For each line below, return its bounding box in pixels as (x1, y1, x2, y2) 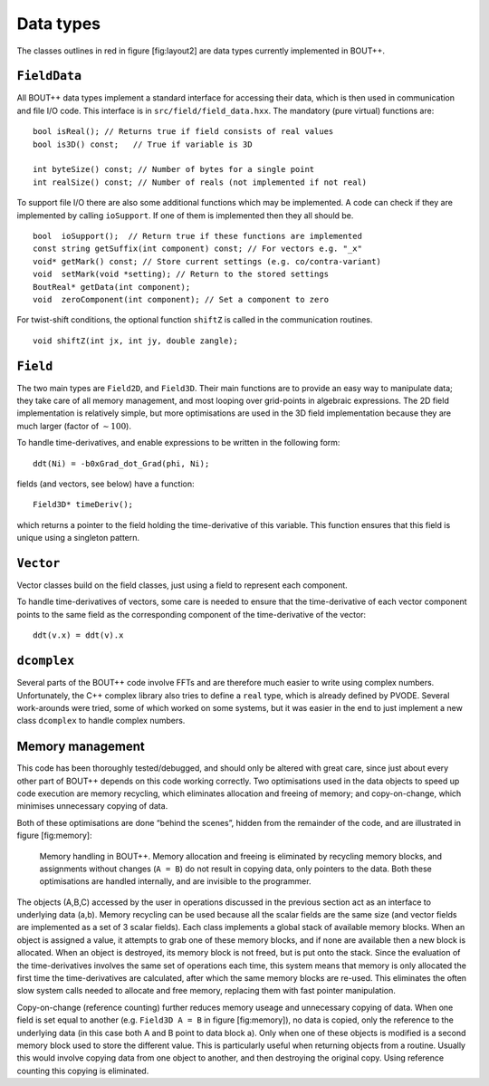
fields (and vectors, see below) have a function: (16, 478, 195, 489)
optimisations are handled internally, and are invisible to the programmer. (39, 876, 312, 887)
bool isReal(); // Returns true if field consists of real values (33, 127, 334, 137)
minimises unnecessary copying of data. (16, 801, 168, 812)
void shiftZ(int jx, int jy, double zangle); (33, 335, 239, 346)
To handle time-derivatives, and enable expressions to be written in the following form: (16, 437, 340, 448)
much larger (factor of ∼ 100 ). (16, 420, 131, 431)
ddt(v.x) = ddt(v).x (33, 630, 124, 640)
